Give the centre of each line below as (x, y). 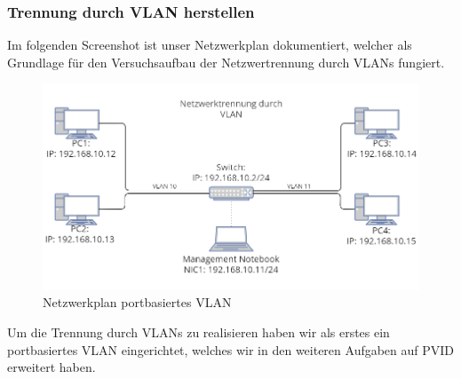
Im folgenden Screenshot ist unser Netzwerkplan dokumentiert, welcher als (210, 45)
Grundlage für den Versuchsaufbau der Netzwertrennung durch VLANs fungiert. (226, 62)
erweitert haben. (52, 367)
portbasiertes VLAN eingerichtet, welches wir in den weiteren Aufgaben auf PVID (231, 349)
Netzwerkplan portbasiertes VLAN (137, 302)
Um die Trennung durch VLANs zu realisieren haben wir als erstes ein (199, 332)
